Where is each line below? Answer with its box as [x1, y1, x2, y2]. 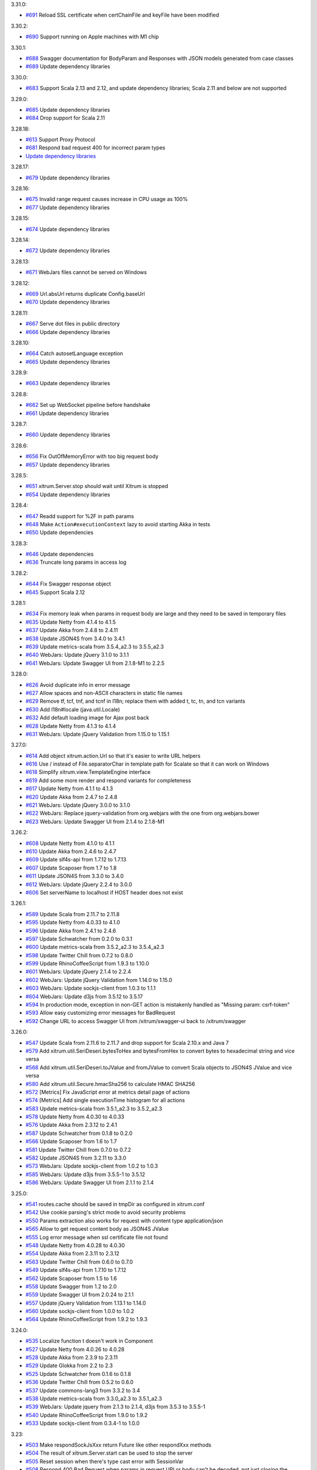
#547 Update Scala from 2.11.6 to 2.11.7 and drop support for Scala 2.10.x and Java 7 [25, 1039, 229, 1046]
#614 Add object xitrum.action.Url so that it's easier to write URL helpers [25, 752, 201, 759]
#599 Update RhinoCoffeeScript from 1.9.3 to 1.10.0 [25, 960, 150, 967]
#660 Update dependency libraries [25, 431, 111, 438]
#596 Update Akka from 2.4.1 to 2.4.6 [25, 927, 116, 934]
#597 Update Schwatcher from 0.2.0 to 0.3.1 [25, 935, 133, 942]
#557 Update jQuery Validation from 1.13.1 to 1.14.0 [25, 1299, 146, 1307]
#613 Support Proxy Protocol [25, 136, 96, 143]
